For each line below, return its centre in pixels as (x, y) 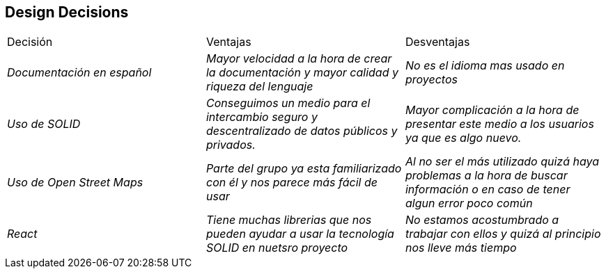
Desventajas (437, 42)
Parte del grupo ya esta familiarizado (304, 169)
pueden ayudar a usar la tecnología (300, 234)
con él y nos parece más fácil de (292, 183)
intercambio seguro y (262, 117)
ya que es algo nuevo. (463, 138)
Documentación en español (79, 73)
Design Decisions (67, 12)
